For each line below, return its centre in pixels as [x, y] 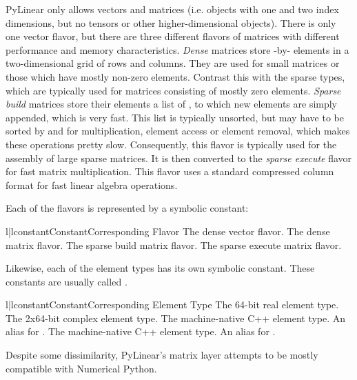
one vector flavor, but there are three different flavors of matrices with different [173, 36]
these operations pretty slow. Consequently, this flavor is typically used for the [171, 144]
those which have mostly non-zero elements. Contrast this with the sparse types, [175, 76]
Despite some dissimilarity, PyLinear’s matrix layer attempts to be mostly [162, 355]
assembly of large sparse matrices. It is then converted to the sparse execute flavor [179, 158]
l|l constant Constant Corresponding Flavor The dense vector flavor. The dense [168, 231]
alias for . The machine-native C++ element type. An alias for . [141, 331]
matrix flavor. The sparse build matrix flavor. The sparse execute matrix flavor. [174, 244]
